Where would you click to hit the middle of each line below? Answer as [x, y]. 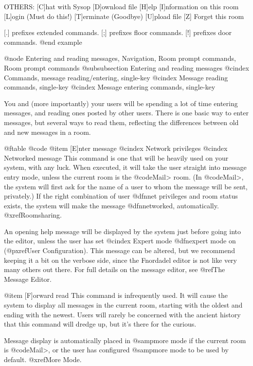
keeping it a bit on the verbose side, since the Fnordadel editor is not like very [120, 260]
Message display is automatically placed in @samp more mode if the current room [125, 340]
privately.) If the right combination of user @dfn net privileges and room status [121, 196]
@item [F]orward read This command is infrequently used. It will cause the [116, 295]
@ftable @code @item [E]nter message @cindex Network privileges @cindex [116, 148]
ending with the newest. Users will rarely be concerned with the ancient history [122, 314]
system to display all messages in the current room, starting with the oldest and [123, 305]
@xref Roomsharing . [33, 215]
